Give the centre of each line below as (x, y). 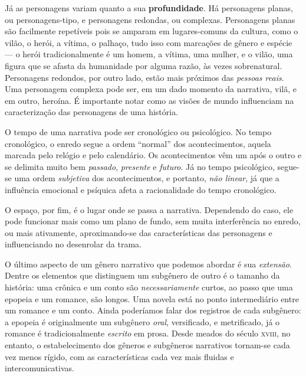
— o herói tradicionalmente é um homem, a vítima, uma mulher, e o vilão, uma (149, 54)
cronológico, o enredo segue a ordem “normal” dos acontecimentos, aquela (138, 143)
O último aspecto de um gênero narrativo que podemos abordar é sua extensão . (148, 264)
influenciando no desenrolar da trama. (73, 244)
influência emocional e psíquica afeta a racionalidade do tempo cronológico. (141, 189)
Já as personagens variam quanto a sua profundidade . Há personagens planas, (149, 8)
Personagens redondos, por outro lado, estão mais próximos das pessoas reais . (144, 77)
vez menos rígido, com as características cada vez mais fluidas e (119, 356)
